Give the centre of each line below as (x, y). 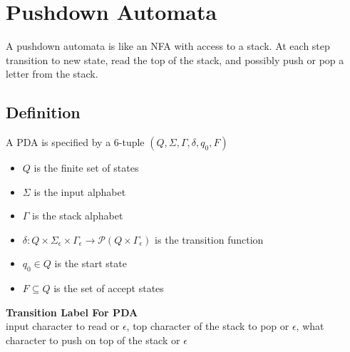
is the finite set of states (86, 168)
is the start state (91, 263)
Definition (43, 112)
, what (310, 326)
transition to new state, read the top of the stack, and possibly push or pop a (175, 59)
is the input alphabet (80, 191)
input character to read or (63, 326)
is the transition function (209, 239)
